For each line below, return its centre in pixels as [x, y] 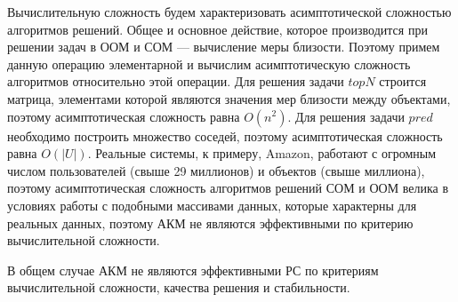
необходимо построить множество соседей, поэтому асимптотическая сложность [225, 135]
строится [403, 81]
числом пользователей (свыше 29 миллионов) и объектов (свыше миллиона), [216, 170]
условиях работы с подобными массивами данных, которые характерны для [212, 205]
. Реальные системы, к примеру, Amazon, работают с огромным [262, 153]
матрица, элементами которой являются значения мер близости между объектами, [229, 98]
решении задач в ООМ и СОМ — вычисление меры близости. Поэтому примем [224, 47]
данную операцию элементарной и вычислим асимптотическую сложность [209, 64]
